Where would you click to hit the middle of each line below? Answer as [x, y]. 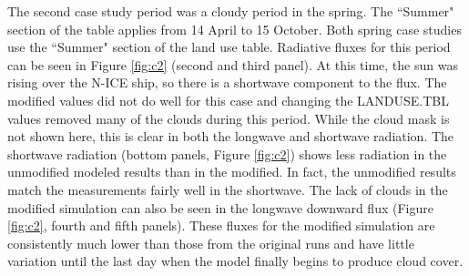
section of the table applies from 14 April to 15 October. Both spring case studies [234, 29]
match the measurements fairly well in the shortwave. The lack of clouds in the [228, 189]
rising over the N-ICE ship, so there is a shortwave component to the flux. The [227, 82]
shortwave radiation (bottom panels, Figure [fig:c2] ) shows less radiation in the [227, 153]
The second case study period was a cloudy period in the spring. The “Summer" [231, 11]
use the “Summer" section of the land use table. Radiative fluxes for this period [229, 47]
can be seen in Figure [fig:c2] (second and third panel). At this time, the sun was [233, 64]
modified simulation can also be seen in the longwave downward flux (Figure [220, 207]
